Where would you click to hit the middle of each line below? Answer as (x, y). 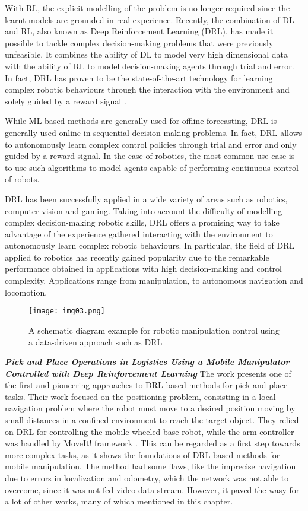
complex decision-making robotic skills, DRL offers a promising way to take (142, 222)
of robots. (22, 179)
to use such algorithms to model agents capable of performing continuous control (152, 167)
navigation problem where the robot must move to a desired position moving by (150, 408)
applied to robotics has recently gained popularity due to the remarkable (137, 257)
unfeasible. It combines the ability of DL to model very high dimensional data (147, 54)
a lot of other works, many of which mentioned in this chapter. (119, 501)
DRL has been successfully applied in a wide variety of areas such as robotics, (146, 199)
